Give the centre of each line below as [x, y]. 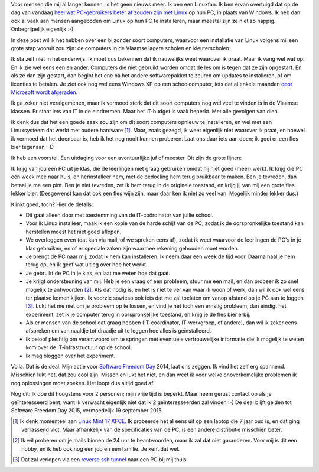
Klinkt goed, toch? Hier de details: [52, 204]
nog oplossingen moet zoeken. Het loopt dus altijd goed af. [83, 383]
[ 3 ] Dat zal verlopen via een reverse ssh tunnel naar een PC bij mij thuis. [100, 459]
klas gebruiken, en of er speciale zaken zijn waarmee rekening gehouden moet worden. [132, 248]
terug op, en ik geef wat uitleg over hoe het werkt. [87, 265]
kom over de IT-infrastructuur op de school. [79, 347]
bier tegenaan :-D [32, 147]
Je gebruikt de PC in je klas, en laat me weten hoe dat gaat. [98, 273]
